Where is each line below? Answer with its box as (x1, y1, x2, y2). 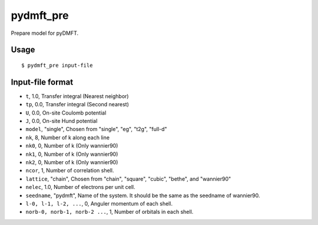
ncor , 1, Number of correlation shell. (25, 167, 114, 174)
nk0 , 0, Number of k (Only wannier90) (25, 142, 118, 149)
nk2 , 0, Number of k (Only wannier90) (25, 158, 118, 165)
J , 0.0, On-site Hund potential (25, 118, 98, 125)
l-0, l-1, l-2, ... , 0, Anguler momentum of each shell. (25, 200, 173, 207)
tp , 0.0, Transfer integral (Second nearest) (25, 101, 130, 108)
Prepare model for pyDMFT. (11, 30, 79, 37)
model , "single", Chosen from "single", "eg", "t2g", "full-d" (25, 126, 167, 133)
